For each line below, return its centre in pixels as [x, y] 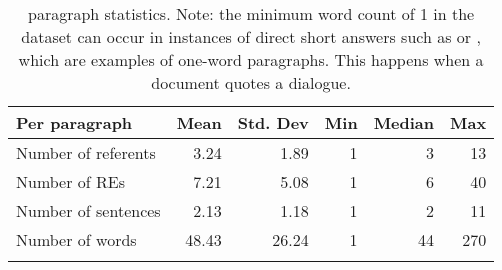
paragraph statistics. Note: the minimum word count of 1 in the [251, 13]
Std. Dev [273, 122]
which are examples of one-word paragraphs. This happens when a [251, 59]
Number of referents [86, 152]
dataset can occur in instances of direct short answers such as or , [251, 36]
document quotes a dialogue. [251, 82]
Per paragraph [74, 122]
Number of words [76, 239]
